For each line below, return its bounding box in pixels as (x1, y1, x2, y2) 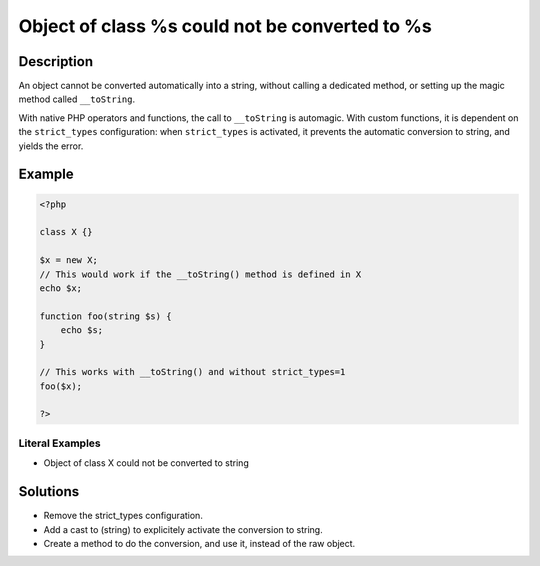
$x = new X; (39, 255, 99, 266)
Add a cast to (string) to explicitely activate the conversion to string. (43, 523, 324, 535)
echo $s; (60, 325, 104, 336)
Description (18, 53, 94, 70)
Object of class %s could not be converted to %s (18, 15, 432, 37)
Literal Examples (18, 436, 101, 450)
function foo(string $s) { (39, 310, 172, 322)
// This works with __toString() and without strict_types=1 (39, 366, 346, 378)
